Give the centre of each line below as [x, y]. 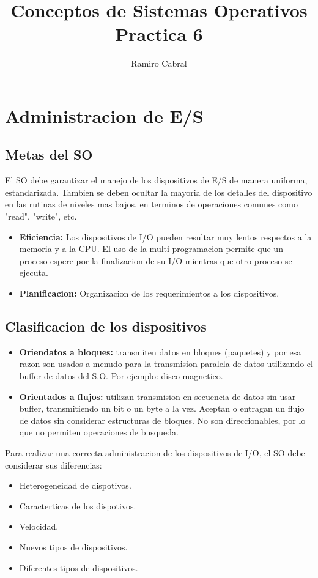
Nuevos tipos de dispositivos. [73, 547]
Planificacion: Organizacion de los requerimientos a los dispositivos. [149, 293]
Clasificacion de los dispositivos [106, 326]
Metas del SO [49, 154]
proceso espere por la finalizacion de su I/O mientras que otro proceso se [156, 260]
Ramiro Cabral [159, 63]
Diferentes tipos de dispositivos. [79, 567]
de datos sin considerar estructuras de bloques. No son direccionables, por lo [162, 420]
